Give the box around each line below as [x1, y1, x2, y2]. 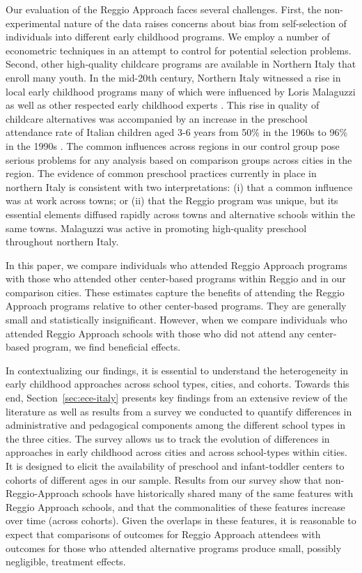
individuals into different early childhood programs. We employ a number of [6, 29, 330, 44]
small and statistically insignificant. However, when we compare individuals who [6, 312, 347, 327]
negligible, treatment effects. [6, 554, 126, 569]
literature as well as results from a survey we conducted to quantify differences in [6, 404, 352, 418]
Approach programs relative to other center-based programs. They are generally [6, 298, 347, 313]
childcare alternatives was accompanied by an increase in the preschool [6, 111, 308, 125]
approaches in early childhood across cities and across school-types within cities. [6, 445, 347, 459]
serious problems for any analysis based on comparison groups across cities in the [6, 152, 352, 167]
